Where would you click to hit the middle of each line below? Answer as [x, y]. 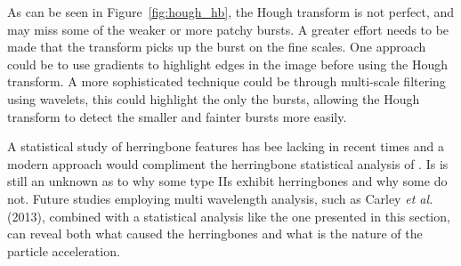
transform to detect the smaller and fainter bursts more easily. [177, 116]
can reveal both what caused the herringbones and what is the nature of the [215, 234]
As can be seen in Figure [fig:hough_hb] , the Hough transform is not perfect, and [231, 12]
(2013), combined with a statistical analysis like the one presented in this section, [229, 216]
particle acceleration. [64, 250]
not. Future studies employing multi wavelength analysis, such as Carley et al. [220, 198]
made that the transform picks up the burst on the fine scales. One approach [217, 47]
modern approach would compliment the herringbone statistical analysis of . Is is [228, 163]
